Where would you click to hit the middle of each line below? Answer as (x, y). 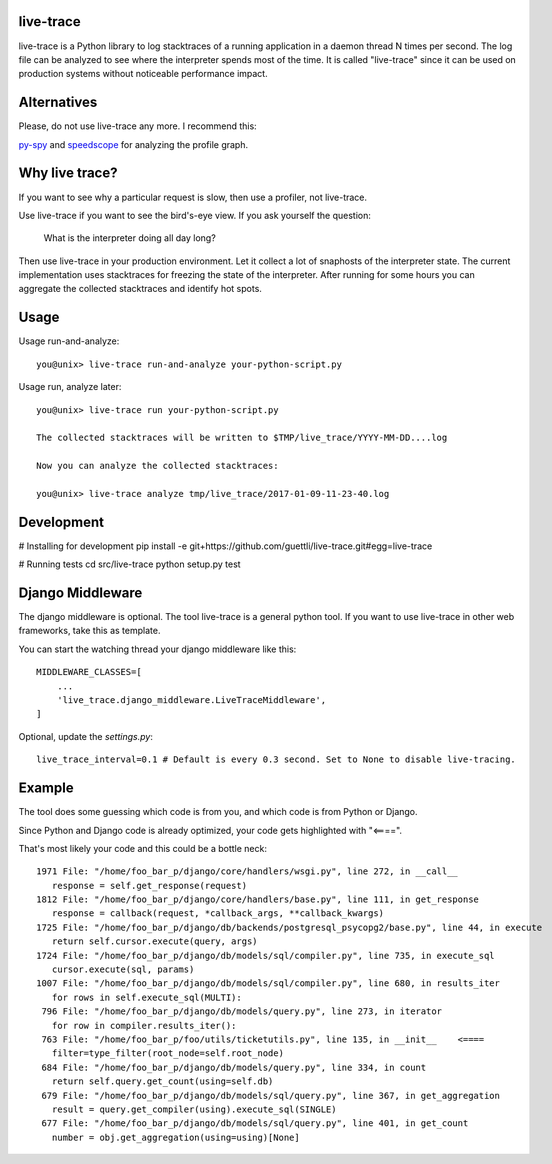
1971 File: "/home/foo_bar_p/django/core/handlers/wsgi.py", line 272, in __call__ (247, 871)
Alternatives (58, 102)
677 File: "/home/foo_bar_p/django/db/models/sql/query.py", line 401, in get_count (255, 1123)
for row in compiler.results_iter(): (144, 1025)
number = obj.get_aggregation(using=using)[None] (175, 1137)
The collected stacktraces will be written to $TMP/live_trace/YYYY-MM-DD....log (242, 438)
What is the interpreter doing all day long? (130, 238)
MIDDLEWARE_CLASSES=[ (89, 672)
